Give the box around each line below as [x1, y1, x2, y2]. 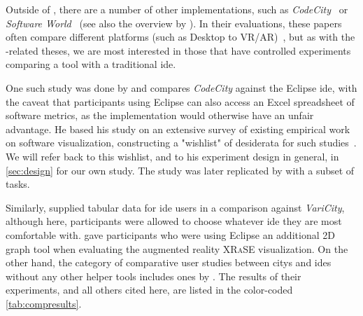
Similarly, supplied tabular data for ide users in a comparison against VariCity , [6, 200, 345, 214]
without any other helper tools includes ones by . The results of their [6, 268, 301, 283]
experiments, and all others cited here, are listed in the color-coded [6, 282, 293, 297]
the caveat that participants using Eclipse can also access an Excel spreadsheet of [6, 94, 355, 109]
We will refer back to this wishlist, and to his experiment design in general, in [6, 149, 339, 163]
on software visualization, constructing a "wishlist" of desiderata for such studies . [6, 135, 357, 150]
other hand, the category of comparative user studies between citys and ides [6, 255, 332, 270]
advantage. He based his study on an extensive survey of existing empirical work [6, 121, 350, 136]
